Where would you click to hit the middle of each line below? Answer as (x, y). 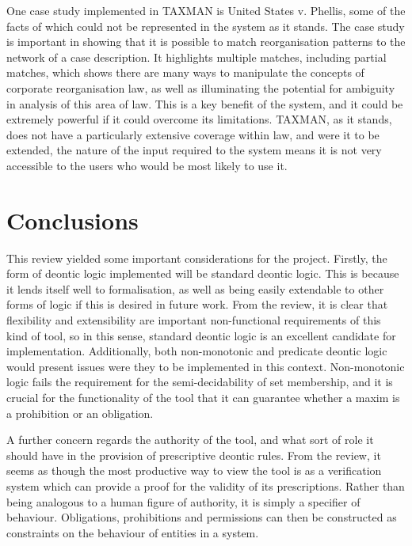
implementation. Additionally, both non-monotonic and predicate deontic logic (197, 351)
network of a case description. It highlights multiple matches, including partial (196, 57)
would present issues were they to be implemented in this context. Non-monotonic (206, 366)
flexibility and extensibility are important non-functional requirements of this (194, 320)
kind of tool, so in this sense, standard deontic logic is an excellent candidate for (201, 335)
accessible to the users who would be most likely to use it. (147, 165)
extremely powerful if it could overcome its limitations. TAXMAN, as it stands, (199, 119)
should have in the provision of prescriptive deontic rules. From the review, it (194, 455)
